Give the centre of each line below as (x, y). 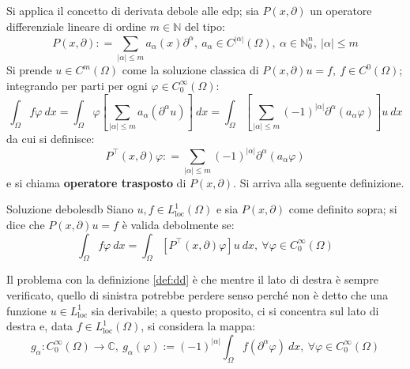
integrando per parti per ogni (77, 85)
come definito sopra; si (343, 209)
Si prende (29, 70)
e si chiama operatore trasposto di (96, 182)
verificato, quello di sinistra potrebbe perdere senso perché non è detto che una (197, 295)
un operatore (341, 10)
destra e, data (40, 326)
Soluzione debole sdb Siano (70, 209)
